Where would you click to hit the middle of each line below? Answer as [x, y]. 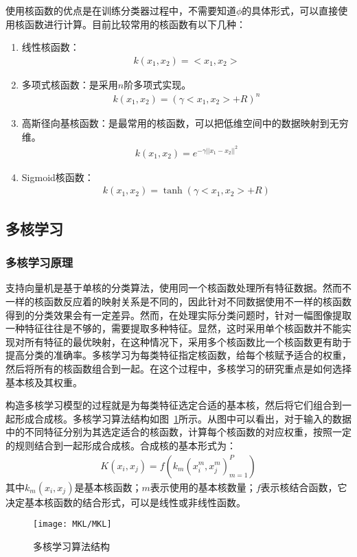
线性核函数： [50, 47]
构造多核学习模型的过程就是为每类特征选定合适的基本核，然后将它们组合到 [174, 405]
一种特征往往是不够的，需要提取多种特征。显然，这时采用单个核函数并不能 [174, 328]
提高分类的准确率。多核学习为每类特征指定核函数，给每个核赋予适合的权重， [178, 355]
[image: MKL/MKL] [72, 524]
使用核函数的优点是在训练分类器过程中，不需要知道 [121, 10]
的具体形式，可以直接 [290, 10]
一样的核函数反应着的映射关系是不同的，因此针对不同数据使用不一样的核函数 [178, 301]
